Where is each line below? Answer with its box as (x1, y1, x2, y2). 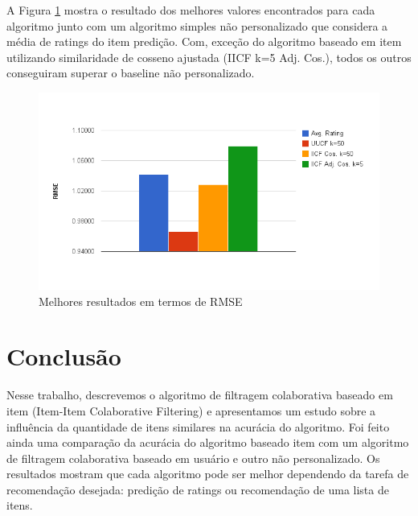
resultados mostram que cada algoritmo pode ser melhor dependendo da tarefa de (6, 465, 409, 482)
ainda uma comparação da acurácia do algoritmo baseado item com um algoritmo (6, 434, 409, 451)
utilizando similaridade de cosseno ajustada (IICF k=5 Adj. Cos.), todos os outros (6, 48, 412, 65)
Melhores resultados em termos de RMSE (39, 292, 243, 309)
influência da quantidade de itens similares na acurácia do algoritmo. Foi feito (6, 418, 390, 435)
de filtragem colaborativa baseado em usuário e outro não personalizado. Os (6, 449, 380, 466)
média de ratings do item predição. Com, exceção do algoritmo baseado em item (6, 33, 402, 50)
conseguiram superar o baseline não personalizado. (6, 64, 255, 81)
